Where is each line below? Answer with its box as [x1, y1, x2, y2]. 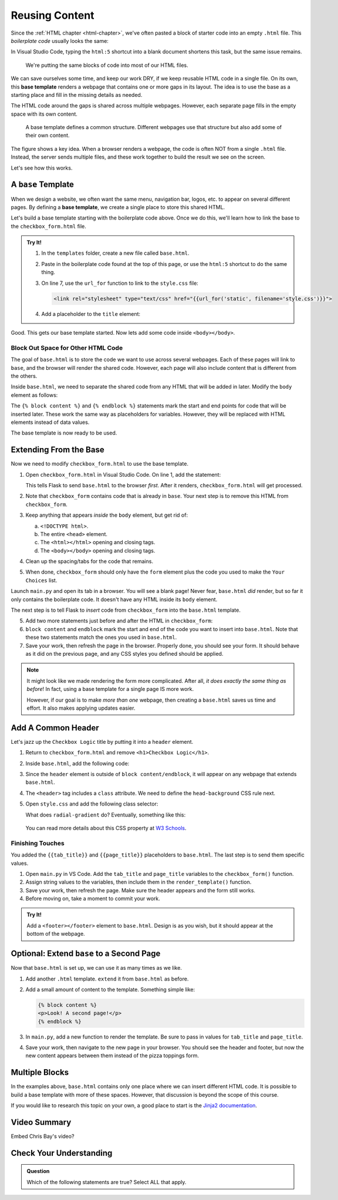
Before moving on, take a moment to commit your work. [25, 895, 161, 902]
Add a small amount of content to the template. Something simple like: [25, 986, 195, 993]
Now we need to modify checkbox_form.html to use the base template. [11, 460, 189, 467]
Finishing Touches [11, 839, 65, 847]
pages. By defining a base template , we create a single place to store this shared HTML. [11, 203, 225, 211]
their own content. [25, 132, 70, 139]
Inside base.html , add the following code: [25, 760, 130, 767]
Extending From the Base [11, 445, 105, 455]
